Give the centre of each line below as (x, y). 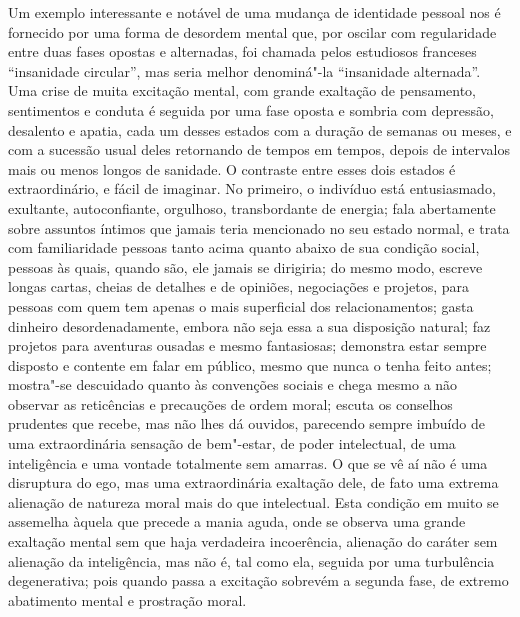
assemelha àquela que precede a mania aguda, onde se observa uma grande (237, 521)
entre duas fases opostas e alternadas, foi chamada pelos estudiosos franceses (242, 51)
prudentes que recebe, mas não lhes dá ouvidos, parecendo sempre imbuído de (246, 423)
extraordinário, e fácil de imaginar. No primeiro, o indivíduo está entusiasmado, (252, 188)
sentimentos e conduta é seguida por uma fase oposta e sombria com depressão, (251, 109)
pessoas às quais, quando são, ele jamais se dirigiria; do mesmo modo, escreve (245, 266)
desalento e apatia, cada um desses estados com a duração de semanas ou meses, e (260, 129)
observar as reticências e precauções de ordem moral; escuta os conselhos (230, 403)
